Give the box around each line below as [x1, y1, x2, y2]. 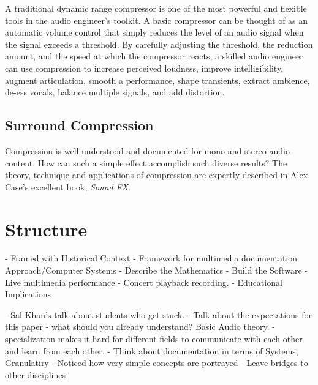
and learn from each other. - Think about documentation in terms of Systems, [5, 344, 298, 357]
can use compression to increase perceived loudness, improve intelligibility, [5, 61, 284, 74]
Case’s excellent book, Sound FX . [5, 180, 131, 193]
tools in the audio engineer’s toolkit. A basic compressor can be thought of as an [5, 13, 308, 26]
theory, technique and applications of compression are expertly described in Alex [5, 168, 308, 181]
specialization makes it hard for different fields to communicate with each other [5, 332, 303, 345]
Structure [5, 216, 88, 241]
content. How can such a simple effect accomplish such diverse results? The [5, 156, 287, 169]
